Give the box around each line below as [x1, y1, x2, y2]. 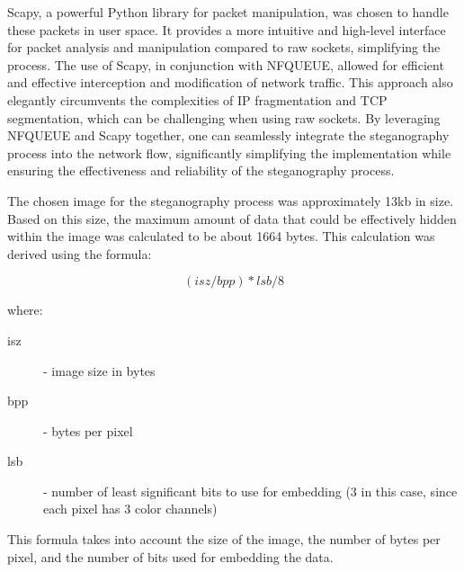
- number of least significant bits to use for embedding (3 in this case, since [43, 481, 458, 500]
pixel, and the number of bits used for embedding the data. [7, 547, 334, 566]
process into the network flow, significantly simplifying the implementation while [7, 143, 451, 162]
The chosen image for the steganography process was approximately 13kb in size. [7, 191, 454, 210]
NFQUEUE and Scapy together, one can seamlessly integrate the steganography [7, 126, 450, 145]
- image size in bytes [43, 361, 156, 380]
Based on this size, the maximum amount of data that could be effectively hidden [7, 209, 457, 228]
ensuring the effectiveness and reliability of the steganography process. [7, 161, 395, 180]
